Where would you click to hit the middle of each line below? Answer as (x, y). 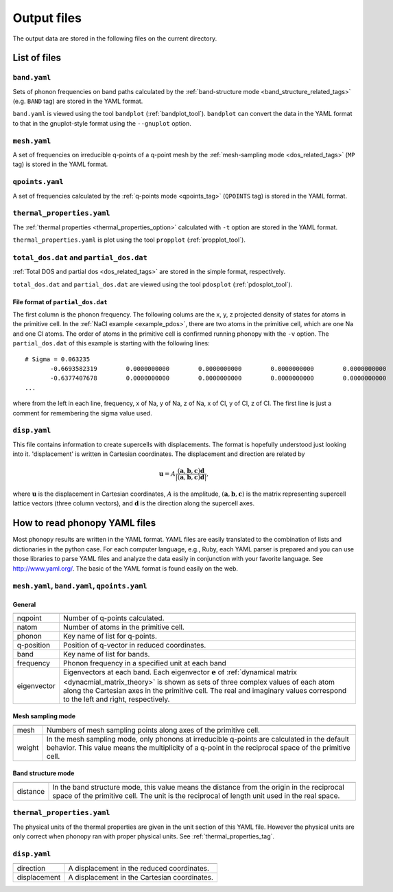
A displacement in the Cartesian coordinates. (141, 878)
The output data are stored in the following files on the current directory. (115, 38)
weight (28, 747)
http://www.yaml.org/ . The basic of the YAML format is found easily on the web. (126, 568)
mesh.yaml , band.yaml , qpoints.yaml (80, 586)
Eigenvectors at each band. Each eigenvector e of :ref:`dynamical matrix (180, 672)
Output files (47, 18)
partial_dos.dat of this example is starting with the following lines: (111, 343)
